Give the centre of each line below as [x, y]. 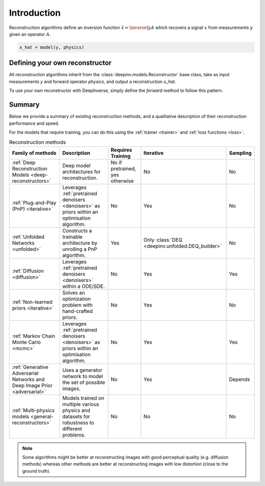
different [72, 429]
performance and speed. [34, 123]
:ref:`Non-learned [32, 302]
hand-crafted [78, 311]
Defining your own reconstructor [60, 63]
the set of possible [84, 382]
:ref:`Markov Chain [34, 336]
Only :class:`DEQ [163, 240]
